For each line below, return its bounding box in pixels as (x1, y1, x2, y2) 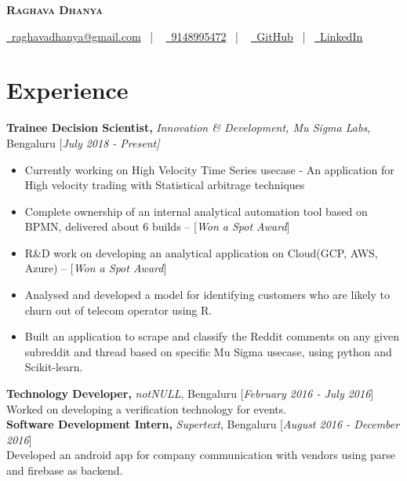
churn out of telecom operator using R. (24, 301, 213, 318)
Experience (6, 74, 129, 106)
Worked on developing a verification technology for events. (6, 400, 287, 417)
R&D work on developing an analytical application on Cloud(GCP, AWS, (24, 244, 378, 261)
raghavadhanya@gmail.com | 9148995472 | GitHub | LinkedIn (11, 27, 363, 44)
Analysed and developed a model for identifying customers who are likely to (24, 286, 390, 303)
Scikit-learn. (24, 359, 83, 375)
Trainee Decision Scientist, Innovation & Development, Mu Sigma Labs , (6, 119, 371, 136)
